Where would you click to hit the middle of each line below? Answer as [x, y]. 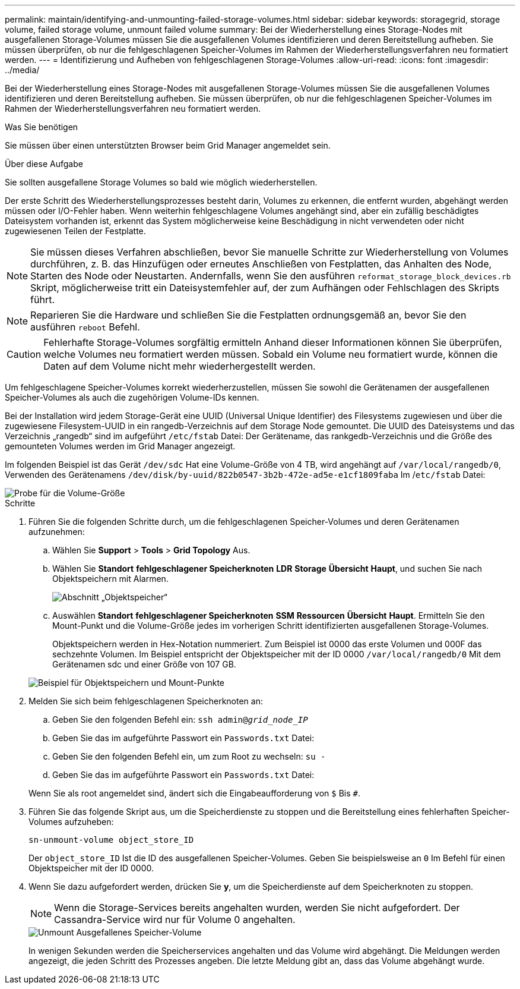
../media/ [22, 70]
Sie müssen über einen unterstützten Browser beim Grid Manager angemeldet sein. [168, 145]
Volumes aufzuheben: [71, 822]
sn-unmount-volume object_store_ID [111, 840]
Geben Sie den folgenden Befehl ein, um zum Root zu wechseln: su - [189, 756]
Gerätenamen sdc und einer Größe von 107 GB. [144, 664]
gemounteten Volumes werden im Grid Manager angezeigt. [120, 446]
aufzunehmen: [57, 532]
